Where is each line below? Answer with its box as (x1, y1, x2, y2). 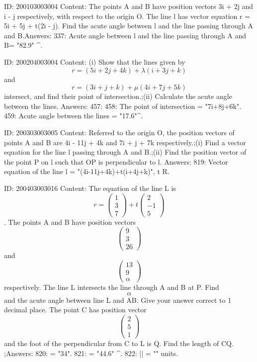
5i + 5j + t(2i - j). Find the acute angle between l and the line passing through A (4, 20, 253, 31)
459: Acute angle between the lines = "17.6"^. (4, 110, 143, 121)
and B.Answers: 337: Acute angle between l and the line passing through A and (4, 30, 247, 40)
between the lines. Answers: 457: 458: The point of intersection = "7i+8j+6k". (4, 100, 242, 111)
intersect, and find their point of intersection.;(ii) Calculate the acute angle (4, 91, 232, 101)
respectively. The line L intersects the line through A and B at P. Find (4, 282, 219, 292)
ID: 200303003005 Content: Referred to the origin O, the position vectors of (4, 127, 235, 137)
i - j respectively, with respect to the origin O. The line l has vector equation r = (4, 10, 251, 21)
